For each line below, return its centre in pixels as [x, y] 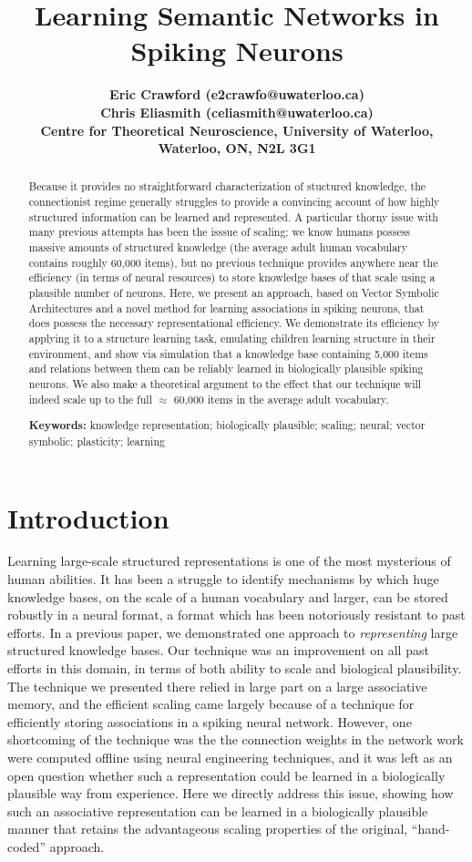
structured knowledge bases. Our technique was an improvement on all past [218, 650]
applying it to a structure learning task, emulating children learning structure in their [232, 339]
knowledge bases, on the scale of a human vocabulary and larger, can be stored [228, 596]
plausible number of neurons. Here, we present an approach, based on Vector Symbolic [234, 293]
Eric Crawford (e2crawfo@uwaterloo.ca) [237, 94]
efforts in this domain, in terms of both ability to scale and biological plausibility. [235, 668]
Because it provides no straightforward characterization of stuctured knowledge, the [227, 186]
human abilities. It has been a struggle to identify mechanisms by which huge [223, 579]
